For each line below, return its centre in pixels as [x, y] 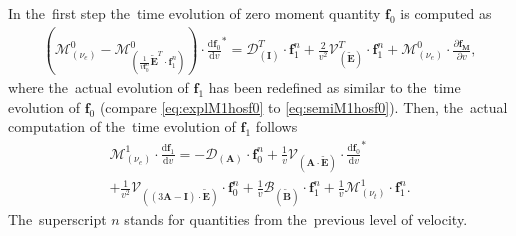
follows [276, 126]
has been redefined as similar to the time [334, 87]
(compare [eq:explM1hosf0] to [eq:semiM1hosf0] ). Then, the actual [303, 106]
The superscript [57, 218]
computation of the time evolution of [122, 126]
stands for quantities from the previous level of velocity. [296, 218]
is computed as [446, 13]
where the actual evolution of [98, 87]
